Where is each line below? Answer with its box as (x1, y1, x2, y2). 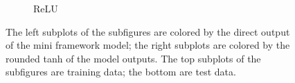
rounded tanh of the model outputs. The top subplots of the (6, 51, 261, 65)
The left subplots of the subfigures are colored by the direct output (6, 24, 290, 38)
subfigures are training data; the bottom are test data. (6, 64, 236, 79)
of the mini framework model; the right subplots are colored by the (6, 38, 290, 52)
